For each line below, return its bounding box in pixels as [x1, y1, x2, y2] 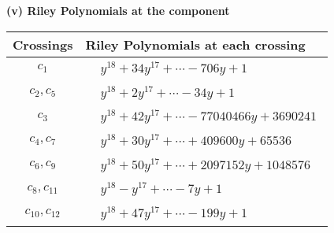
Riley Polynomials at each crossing [85, 35, 306, 54]
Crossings [13, 35, 73, 54]
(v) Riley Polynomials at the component [6, 2, 230, 18]
